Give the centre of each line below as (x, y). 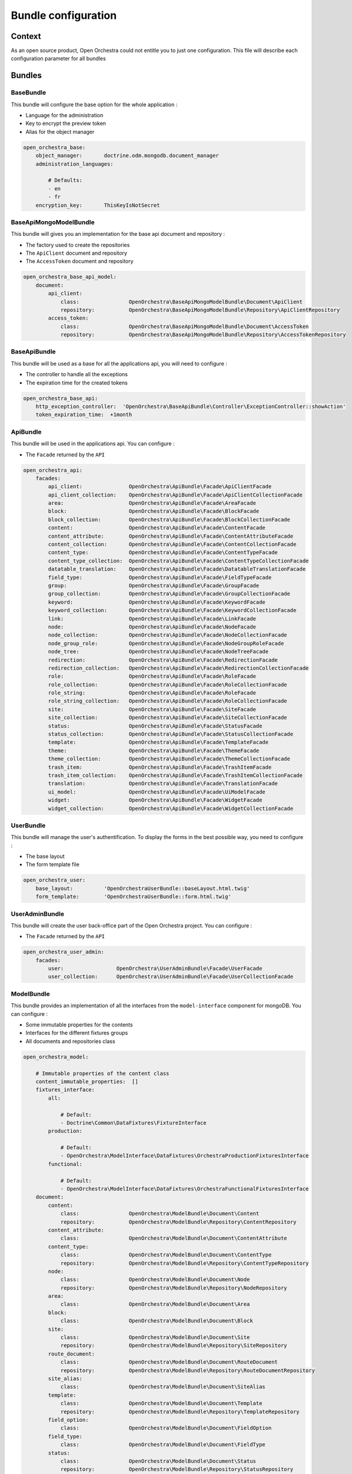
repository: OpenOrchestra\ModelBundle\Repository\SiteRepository (174, 1345)
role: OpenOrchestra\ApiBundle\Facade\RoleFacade (152, 676)
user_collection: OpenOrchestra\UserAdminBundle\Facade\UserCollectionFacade (171, 977)
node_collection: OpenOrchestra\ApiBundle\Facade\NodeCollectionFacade (168, 635)
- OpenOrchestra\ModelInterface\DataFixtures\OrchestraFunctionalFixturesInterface (185, 1189)
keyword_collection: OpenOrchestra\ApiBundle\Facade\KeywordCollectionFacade (172, 611)
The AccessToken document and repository (79, 261)
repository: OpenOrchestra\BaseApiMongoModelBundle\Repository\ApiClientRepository (200, 310)
